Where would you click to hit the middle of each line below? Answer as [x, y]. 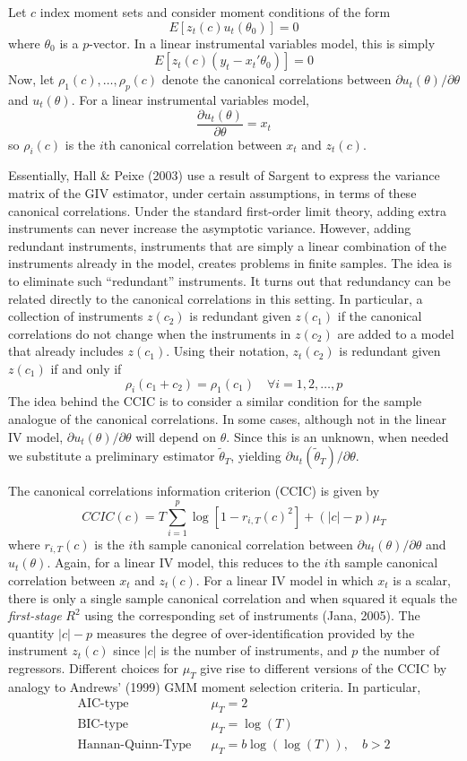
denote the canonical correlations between [277, 79]
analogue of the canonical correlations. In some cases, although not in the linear [227, 418]
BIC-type [103, 725]
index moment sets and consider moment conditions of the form [215, 12]
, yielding [256, 456]
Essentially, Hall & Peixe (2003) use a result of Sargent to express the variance [224, 175]
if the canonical [380, 316]
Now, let [31, 79]
